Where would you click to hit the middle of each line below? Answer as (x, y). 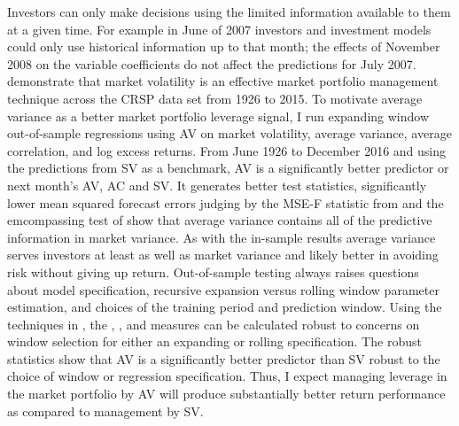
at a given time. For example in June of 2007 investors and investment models (219, 29)
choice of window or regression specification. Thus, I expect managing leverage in (227, 376)
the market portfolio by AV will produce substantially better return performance (226, 394)
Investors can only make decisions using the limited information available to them (229, 12)
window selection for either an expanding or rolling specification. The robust (214, 341)
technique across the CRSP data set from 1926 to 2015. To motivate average (215, 98)
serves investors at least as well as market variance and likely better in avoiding (223, 255)
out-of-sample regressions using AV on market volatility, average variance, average (229, 133)
